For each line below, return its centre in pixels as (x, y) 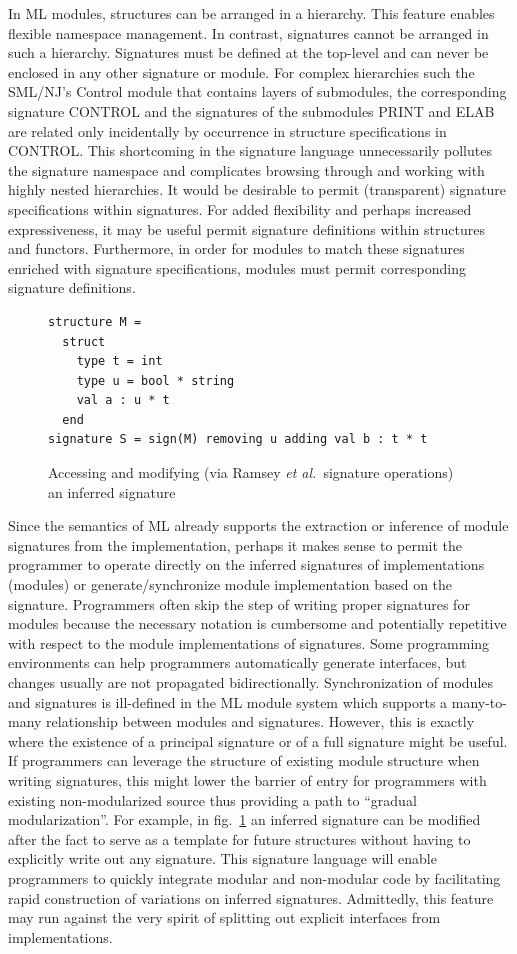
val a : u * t (123, 400)
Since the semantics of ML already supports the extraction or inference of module (258, 525)
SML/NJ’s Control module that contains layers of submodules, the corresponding (257, 91)
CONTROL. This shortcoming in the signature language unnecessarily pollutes (250, 150)
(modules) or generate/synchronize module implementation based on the (230, 584)
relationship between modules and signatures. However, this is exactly (260, 721)
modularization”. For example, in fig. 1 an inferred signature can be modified (244, 819)
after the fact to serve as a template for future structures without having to (239, 838)
